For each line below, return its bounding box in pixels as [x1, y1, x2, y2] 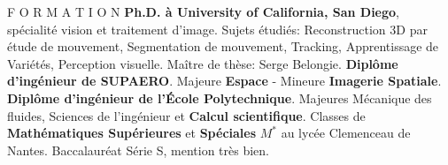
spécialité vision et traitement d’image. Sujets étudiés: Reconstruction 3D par [7, 19, 428, 38]
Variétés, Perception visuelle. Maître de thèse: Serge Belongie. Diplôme [7, 54, 398, 72]
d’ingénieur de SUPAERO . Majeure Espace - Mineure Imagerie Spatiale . [7, 71, 442, 90]
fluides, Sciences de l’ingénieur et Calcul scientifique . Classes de [7, 106, 366, 124]
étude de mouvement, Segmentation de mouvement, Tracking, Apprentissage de [7, 37, 439, 56]
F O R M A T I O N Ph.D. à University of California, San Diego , [7, 3, 400, 20]
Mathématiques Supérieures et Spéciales [7, 124, 257, 142]
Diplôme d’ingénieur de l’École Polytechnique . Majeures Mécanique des [7, 88, 432, 107]
